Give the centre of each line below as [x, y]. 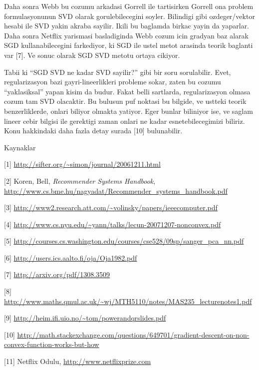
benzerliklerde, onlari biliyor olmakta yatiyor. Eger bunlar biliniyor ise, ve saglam [129, 111]
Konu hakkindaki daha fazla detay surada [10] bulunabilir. [93, 131]
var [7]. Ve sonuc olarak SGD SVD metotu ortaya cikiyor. [92, 55]
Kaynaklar [20, 147]
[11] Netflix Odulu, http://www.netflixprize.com [78, 361]
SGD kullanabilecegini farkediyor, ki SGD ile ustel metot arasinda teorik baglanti [129, 45]
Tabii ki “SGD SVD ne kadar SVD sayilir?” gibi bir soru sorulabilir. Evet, [118, 72]
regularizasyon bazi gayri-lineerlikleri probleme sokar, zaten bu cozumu [113, 82]
